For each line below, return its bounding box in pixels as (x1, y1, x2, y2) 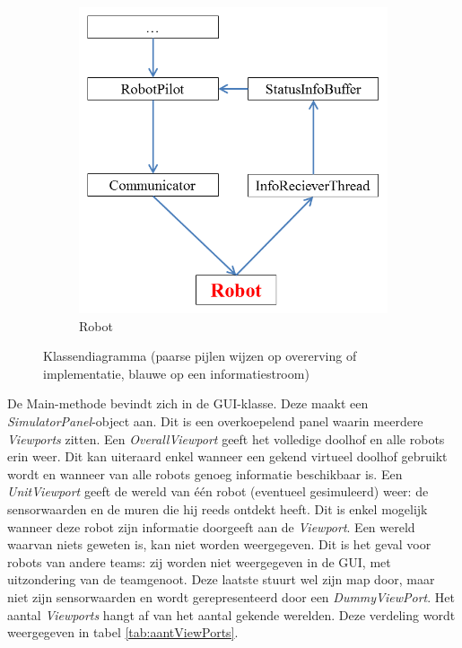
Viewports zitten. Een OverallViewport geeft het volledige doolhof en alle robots (7, 429, 445, 448)
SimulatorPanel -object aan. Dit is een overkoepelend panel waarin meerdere (7, 412, 423, 430)
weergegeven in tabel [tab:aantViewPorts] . (7, 623, 239, 642)
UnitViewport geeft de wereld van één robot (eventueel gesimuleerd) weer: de (7, 482, 429, 501)
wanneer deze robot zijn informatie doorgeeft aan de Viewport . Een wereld (7, 517, 415, 536)
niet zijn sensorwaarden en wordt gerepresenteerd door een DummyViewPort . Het (7, 587, 455, 606)
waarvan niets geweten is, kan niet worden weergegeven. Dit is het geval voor (7, 535, 431, 554)
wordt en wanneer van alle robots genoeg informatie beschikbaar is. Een (7, 464, 403, 483)
